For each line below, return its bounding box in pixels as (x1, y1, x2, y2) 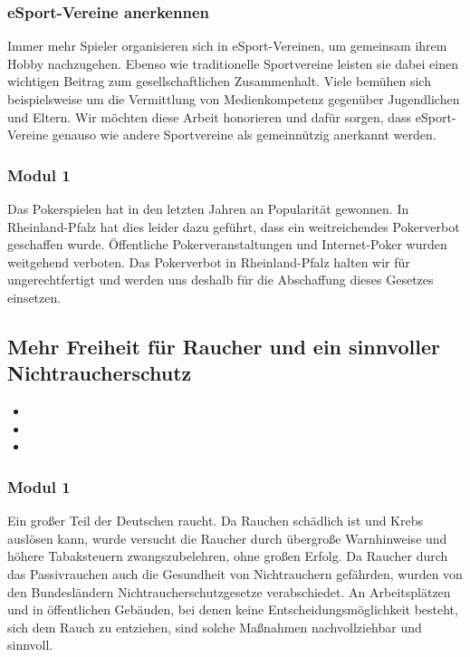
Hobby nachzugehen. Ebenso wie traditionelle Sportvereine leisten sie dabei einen (7, 53, 458, 72)
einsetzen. (7, 287, 62, 306)
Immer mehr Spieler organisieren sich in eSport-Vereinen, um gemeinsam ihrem (7, 36, 447, 55)
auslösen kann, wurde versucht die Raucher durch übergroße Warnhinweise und (7, 528, 447, 547)
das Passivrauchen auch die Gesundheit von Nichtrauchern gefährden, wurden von (7, 564, 463, 583)
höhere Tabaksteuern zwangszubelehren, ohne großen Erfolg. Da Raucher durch (7, 546, 448, 565)
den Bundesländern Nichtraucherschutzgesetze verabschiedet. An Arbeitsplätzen (7, 582, 451, 601)
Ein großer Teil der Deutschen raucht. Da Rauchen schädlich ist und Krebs (7, 511, 424, 530)
